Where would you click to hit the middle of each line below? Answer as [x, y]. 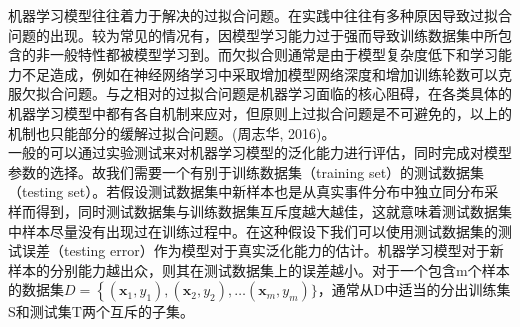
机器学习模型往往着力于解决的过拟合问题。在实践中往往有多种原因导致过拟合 [260, 15]
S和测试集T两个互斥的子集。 [101, 311]
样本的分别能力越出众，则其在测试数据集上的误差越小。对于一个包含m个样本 [259, 269]
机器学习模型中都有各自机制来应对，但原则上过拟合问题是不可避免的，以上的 [260, 112]
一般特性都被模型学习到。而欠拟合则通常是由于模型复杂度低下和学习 [273, 54]
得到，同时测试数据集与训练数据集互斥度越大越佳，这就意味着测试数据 [266, 210]
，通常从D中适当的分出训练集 [414, 289]
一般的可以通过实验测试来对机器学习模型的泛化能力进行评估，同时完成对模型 [260, 152]
